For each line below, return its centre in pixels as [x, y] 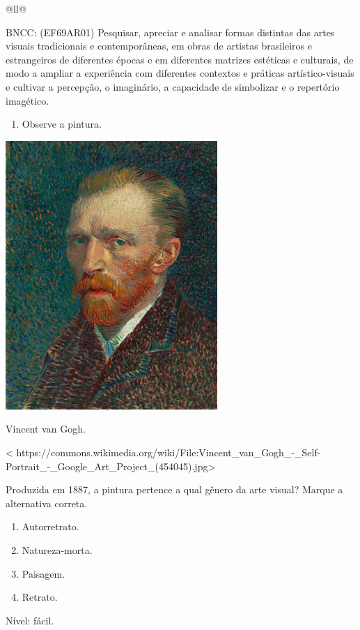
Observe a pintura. [62, 124]
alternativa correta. [47, 503]
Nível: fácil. [30, 620]
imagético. [28, 100]
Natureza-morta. [57, 549]
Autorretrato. [50, 526]
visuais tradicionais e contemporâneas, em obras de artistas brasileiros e [159, 46]
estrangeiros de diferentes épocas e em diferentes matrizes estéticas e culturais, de [180, 59]
